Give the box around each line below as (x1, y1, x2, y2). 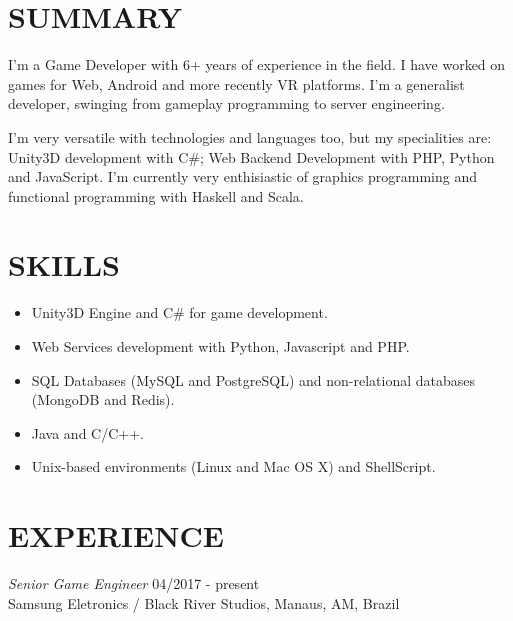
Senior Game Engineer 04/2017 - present (8, 573, 260, 594)
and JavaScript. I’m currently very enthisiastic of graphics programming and (8, 166, 477, 187)
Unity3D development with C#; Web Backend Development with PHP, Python (8, 146, 495, 167)
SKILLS (8, 244, 120, 285)
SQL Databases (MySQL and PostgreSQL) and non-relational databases (31, 369, 476, 390)
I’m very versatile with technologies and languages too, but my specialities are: (8, 126, 492, 147)
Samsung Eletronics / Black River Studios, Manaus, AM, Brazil (8, 592, 400, 613)
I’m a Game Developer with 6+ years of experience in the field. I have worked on (8, 54, 506, 75)
